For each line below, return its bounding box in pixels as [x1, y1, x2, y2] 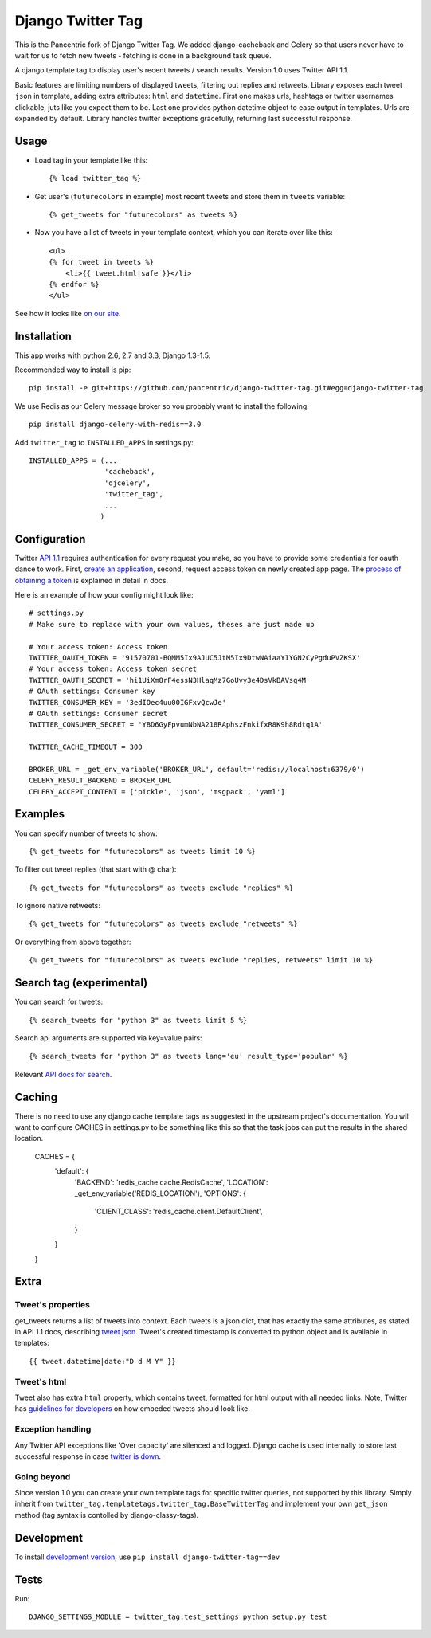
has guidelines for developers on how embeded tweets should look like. [14, 1404, 251, 1413]
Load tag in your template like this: [34, 155, 148, 165]
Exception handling [14, 1424, 92, 1435]
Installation [14, 329, 72, 343]
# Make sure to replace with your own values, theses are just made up [29, 620, 315, 629]
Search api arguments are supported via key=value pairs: [14, 1033, 202, 1043]
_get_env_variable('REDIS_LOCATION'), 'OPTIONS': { [74, 1188, 247, 1198]
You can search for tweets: [14, 997, 104, 1007]
